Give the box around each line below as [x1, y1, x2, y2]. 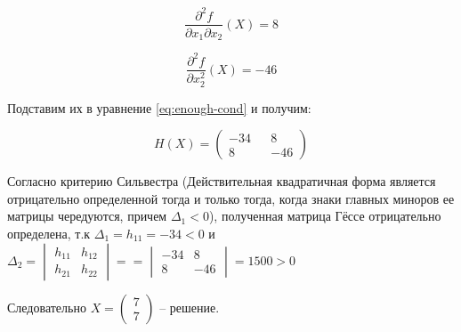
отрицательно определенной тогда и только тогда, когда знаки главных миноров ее [7, 189, 455, 207]
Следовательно [7, 297, 86, 316]
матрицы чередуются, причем [7, 206, 167, 225]
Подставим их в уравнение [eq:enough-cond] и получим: [7, 98, 311, 117]
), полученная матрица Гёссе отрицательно [208, 206, 441, 225]
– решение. [159, 297, 220, 316]
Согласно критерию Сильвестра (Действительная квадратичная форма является [7, 172, 436, 190]
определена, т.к [7, 224, 91, 243]
